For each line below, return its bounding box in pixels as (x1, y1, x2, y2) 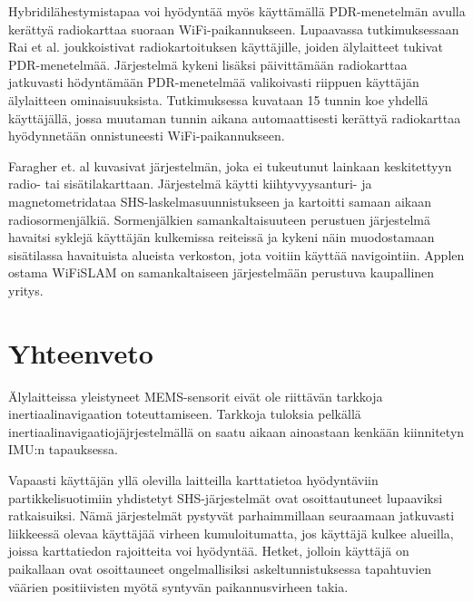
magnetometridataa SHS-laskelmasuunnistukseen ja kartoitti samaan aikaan (8, 191, 431, 210)
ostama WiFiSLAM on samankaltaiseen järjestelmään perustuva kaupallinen (8, 263, 435, 282)
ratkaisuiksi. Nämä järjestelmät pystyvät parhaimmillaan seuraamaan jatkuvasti (8, 506, 455, 525)
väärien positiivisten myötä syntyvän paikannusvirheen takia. (8, 577, 349, 596)
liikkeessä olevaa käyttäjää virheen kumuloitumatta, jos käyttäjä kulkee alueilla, (8, 523, 454, 542)
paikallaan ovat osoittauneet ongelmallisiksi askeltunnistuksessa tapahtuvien (8, 558, 432, 578)
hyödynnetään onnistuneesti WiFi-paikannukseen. (8, 126, 285, 145)
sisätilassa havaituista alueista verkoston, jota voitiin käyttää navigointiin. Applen (8, 245, 465, 264)
